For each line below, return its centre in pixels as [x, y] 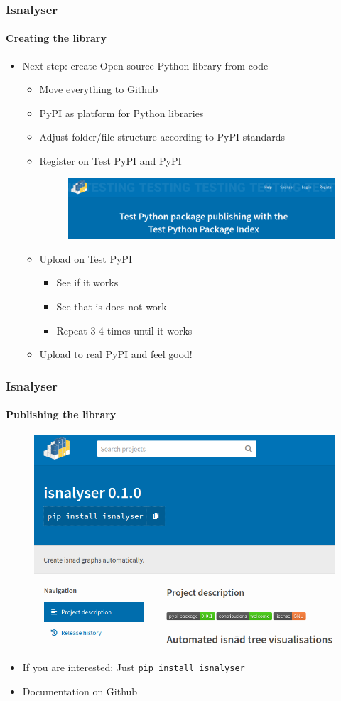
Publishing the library [61, 414]
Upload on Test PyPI [86, 258]
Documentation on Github [80, 691]
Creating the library [56, 38]
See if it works [87, 282]
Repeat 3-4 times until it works [124, 330]
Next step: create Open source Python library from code [145, 65]
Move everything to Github [99, 89]
